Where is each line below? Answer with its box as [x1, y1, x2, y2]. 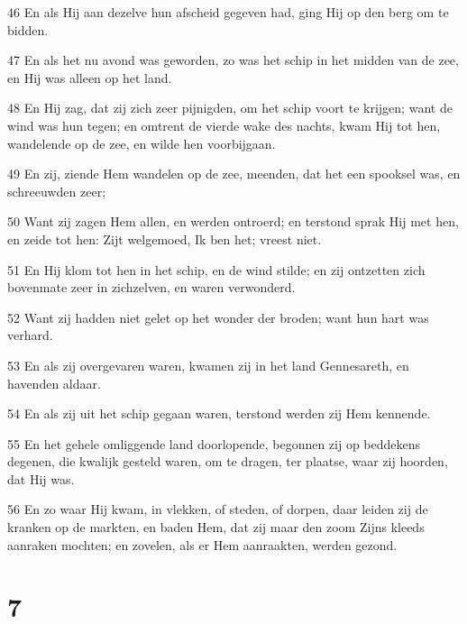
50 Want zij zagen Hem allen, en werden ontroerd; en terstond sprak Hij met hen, [7, 212, 459, 231]
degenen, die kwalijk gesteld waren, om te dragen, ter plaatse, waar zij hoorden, [7, 452, 448, 471]
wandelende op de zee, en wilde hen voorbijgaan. [7, 133, 276, 152]
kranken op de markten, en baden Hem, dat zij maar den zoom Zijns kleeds [7, 518, 425, 537]
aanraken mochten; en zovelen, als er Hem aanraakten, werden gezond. [7, 535, 398, 554]
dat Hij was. [7, 469, 75, 488]
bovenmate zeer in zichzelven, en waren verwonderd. [7, 278, 296, 297]
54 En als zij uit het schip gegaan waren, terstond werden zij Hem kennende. [7, 404, 431, 423]
